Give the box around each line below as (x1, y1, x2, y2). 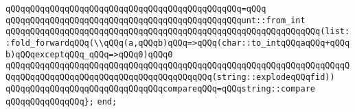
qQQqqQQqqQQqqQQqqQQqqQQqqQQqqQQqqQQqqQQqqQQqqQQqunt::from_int (5, 15, 306, 25)
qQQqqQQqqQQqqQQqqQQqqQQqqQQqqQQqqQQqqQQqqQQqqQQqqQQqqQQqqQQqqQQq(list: (5, 27, 350, 37)
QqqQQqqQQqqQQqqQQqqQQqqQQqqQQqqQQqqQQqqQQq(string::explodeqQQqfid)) (5, 72, 335, 82)
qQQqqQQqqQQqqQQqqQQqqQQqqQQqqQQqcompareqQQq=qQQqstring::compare (5, 83, 316, 94)
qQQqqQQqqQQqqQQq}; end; (5, 97, 117, 107)
